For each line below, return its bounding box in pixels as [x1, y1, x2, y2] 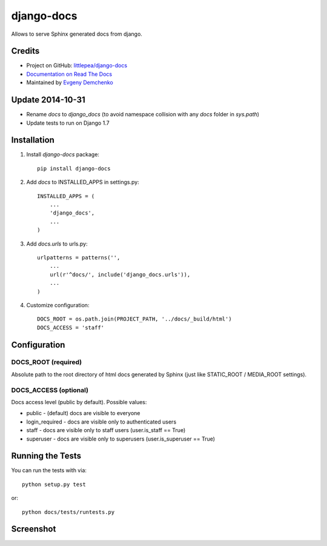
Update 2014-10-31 [11, 95, 86, 105]
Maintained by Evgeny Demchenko [26, 79, 113, 86]
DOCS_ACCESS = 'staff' [37, 324, 105, 331]
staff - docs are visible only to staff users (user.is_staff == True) [26, 427, 186, 434]
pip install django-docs [37, 165, 111, 172]
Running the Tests [11, 451, 82, 461]
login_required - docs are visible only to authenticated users [26, 418, 177, 425]
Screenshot [11, 524, 56, 534]
